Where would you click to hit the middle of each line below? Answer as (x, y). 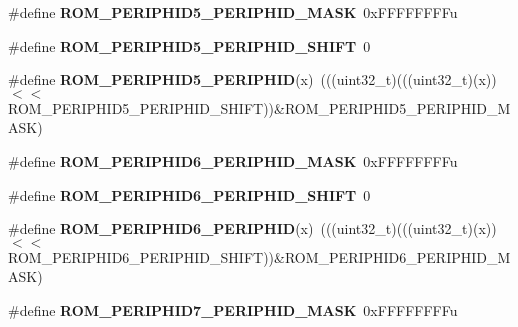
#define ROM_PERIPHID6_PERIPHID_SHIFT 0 (189, 194)
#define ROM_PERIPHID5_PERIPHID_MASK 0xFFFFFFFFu (233, 12)
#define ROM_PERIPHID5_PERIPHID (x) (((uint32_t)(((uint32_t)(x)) (252, 79)
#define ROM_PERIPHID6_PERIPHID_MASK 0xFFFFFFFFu (233, 160)
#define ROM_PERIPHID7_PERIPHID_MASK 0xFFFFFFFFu (233, 309)
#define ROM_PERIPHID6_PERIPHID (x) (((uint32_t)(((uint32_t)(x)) (252, 228)
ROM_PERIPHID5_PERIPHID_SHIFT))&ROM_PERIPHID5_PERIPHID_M (259, 107)
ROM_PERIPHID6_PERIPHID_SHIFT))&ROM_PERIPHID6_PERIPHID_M (259, 256)
